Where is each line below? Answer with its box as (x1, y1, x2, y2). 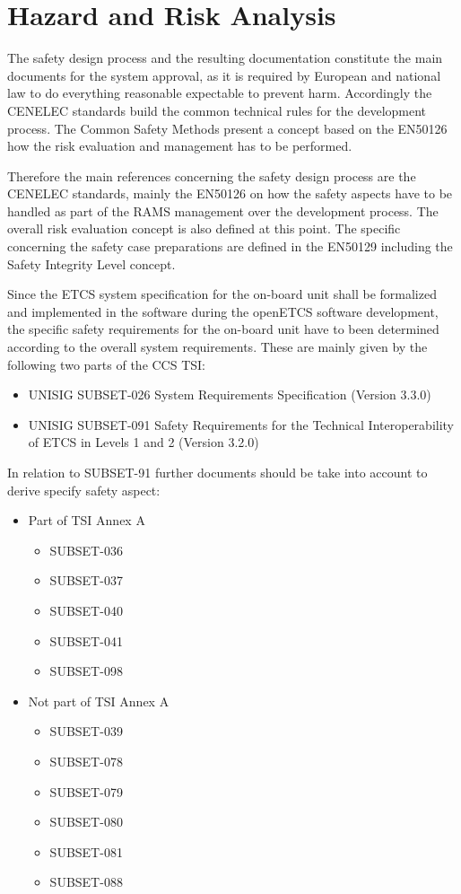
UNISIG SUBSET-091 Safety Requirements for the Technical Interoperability (28, 415, 455, 434)
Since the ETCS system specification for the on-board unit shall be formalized (7, 285, 437, 303)
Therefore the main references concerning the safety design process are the (7, 166, 416, 185)
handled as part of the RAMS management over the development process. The (7, 201, 439, 220)
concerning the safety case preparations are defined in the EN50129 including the (7, 237, 453, 256)
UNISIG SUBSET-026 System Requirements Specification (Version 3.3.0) (28, 385, 431, 404)
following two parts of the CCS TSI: (7, 355, 206, 373)
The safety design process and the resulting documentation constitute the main (7, 48, 443, 67)
